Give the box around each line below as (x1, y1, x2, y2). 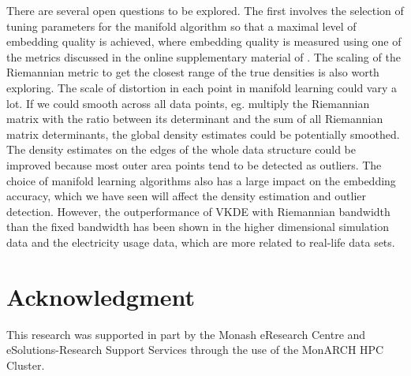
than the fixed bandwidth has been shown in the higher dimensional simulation (6, 218, 389, 235)
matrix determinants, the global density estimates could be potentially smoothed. (6, 125, 400, 142)
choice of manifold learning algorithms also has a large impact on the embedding (6, 172, 396, 188)
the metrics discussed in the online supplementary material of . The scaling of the (6, 48, 401, 65)
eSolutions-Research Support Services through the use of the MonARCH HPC (6, 341, 384, 358)
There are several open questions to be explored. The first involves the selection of (6, 2, 404, 18)
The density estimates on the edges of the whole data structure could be (6, 141, 356, 158)
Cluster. (6, 356, 45, 373)
